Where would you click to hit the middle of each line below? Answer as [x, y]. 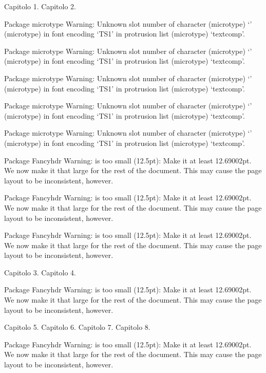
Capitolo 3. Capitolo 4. [40, 272]
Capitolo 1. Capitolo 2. [40, 6]
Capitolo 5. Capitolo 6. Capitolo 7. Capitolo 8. [77, 327]
